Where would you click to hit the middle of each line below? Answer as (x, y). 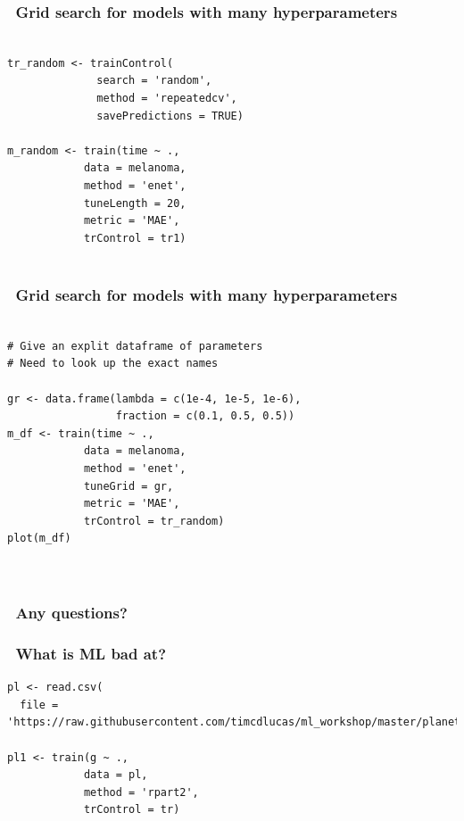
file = (39, 705)
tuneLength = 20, (135, 203)
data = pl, (116, 775)
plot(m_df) (39, 539)
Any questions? (71, 612)
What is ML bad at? (91, 653)
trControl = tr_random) (154, 521)
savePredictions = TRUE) (170, 116)
